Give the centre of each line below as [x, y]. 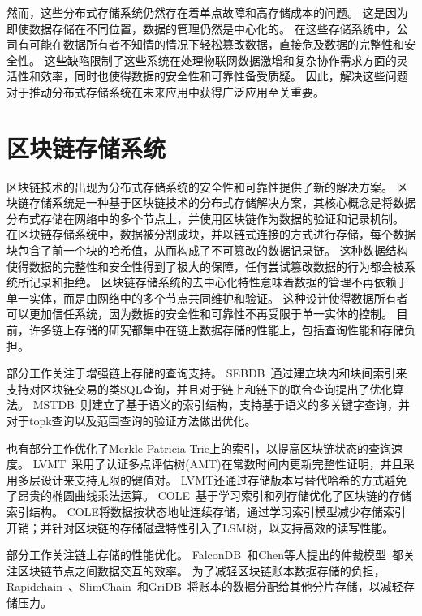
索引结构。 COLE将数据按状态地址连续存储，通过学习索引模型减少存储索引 [206, 511]
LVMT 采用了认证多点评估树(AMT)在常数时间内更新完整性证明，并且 [218, 464]
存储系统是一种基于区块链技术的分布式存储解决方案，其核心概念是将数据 [222, 202]
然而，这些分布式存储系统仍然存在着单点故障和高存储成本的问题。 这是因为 [207, 12]
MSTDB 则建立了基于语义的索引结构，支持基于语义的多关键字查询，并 [221, 405]
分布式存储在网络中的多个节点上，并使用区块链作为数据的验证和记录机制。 [205, 218]
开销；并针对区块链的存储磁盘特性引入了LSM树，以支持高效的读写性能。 [200, 527]
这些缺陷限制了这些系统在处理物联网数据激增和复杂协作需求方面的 [220, 60]
